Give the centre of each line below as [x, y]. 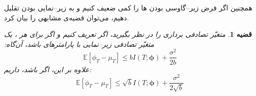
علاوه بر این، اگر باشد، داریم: [48, 69]
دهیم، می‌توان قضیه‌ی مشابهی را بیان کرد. [66, 17]
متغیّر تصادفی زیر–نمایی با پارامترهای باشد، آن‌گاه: [79, 44]
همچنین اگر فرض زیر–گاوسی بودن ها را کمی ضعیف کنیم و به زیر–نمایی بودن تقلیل [128, 7]
